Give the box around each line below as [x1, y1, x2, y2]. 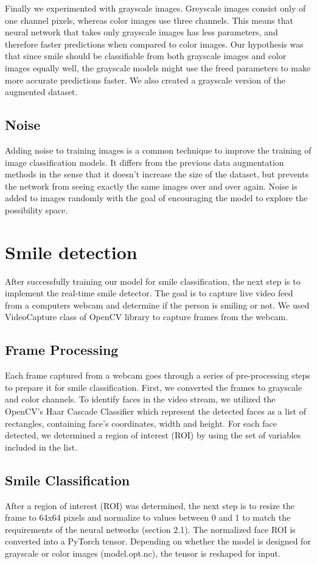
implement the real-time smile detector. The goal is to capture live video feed [5, 287, 293, 299]
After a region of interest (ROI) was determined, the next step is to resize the [5, 499, 294, 512]
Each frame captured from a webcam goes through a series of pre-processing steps [5, 369, 310, 382]
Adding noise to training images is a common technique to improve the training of [5, 143, 312, 156]
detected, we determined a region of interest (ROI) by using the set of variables [5, 429, 301, 441]
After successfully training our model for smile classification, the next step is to [5, 274, 301, 287]
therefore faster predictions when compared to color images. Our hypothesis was [5, 37, 304, 50]
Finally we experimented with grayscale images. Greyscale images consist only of [5, 2, 306, 14]
